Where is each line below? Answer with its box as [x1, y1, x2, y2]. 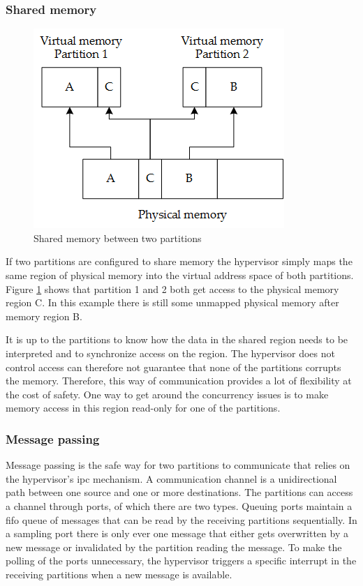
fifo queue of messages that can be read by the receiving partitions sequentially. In [6, 512, 357, 527]
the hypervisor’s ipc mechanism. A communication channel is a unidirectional [6, 471, 337, 486]
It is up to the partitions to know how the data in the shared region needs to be [6, 332, 348, 347]
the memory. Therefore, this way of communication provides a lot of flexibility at [6, 373, 352, 388]
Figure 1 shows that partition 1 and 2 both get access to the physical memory [6, 281, 339, 296]
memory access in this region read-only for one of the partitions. [6, 400, 281, 415]
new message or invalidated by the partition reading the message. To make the [6, 539, 342, 554]
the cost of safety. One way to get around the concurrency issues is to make [6, 386, 329, 401]
